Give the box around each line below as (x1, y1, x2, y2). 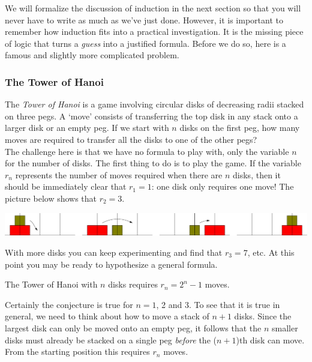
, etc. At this (247, 246, 295, 259)
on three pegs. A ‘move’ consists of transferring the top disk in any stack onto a (5, 109, 298, 122)
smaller (271, 321, 298, 334)
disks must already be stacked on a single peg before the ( (5, 333, 217, 346)
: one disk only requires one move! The (151, 180, 294, 193)
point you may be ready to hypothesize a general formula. (5, 258, 218, 270)
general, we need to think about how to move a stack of (5, 310, 209, 322)
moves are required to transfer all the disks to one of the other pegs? (5, 133, 257, 145)
